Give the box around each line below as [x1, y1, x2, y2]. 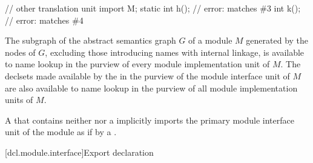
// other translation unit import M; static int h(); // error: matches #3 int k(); [5, 2, 301, 14]
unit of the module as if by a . [5, 125, 117, 138]
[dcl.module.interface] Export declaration [5, 145, 154, 158]
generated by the [246, 34, 309, 47]
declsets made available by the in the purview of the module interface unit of [5, 69, 290, 82]
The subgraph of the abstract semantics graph [5, 34, 176, 47]
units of [5, 93, 33, 106]
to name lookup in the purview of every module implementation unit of [5, 58, 270, 70]
